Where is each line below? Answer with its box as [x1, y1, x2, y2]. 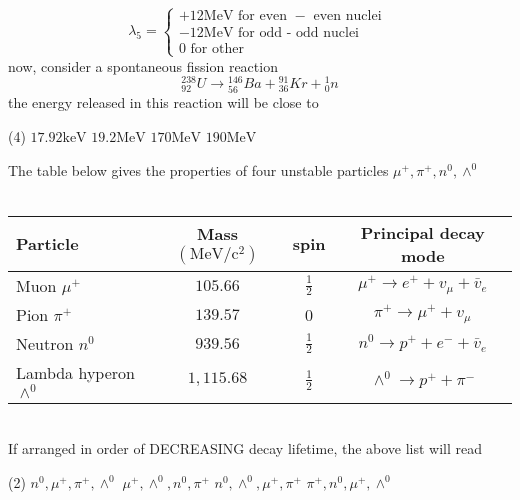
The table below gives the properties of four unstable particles [8, 159, 389, 180]
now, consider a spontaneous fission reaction [8, 55, 278, 76]
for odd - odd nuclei [238, 26, 359, 41]
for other [190, 42, 244, 57]
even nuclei [313, 9, 382, 24]
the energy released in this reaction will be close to [8, 92, 319, 113]
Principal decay [360, 220, 485, 244]
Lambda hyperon [16, 360, 135, 384]
